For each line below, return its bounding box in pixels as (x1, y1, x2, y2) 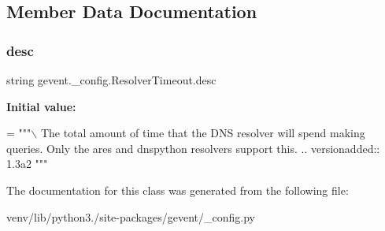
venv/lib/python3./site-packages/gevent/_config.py (6, 208, 255, 225)
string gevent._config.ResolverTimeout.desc (6, 72, 217, 88)
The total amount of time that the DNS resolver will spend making (40, 125, 365, 141)
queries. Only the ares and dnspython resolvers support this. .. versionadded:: (6, 140, 380, 156)
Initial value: (6, 98, 76, 114)
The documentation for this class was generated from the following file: (6, 181, 349, 198)
